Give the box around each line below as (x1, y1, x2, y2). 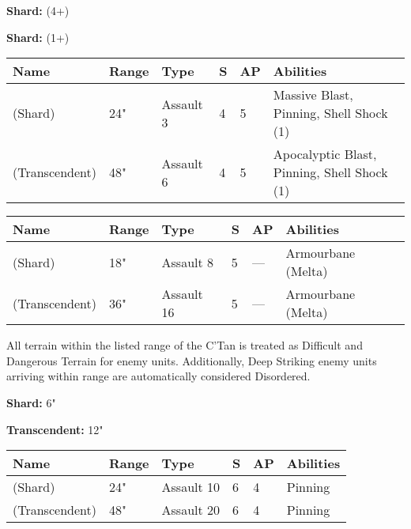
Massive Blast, (273, 85, 353, 104)
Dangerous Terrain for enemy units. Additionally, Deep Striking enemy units (6, 352, 377, 368)
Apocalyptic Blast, (273, 145, 377, 164)
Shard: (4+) (6, 2, 70, 18)
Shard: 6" (6, 394, 56, 410)
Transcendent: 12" (6, 421, 104, 437)
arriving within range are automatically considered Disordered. (6, 368, 311, 384)
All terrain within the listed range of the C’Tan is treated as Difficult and (6, 337, 363, 353)
